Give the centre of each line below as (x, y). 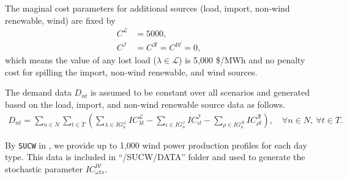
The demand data (38, 92)
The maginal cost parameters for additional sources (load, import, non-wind (147, 8)
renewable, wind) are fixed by (60, 20)
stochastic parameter (44, 168)
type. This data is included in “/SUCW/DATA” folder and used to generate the (155, 157)
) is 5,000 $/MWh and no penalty (242, 60)
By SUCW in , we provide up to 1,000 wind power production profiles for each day (156, 145)
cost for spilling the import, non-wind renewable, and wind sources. (131, 72)
